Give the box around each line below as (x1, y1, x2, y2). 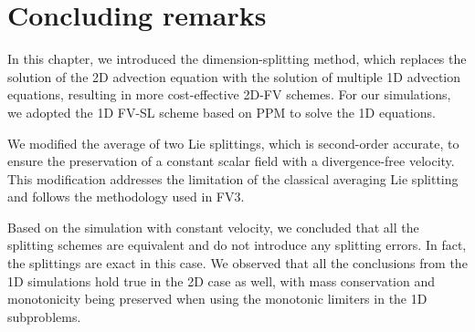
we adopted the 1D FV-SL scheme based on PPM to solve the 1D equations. (7, 102, 436, 121)
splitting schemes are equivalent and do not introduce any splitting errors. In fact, (7, 235, 467, 254)
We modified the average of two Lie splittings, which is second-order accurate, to (7, 133, 459, 152)
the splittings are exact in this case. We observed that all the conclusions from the (7, 254, 468, 273)
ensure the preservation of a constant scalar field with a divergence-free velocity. (7, 151, 455, 171)
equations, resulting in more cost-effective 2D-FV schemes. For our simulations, (7, 85, 451, 104)
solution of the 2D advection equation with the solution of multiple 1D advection (7, 67, 461, 86)
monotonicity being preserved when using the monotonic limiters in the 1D (7, 289, 427, 308)
